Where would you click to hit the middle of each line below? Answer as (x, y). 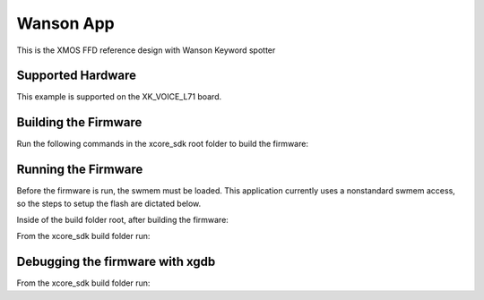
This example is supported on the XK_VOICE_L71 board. (119, 97)
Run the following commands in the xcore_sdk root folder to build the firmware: (163, 144)
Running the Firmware (80, 170)
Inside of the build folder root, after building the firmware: (122, 220)
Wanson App (66, 23)
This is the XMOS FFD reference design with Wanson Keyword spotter (146, 50)
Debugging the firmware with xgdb (116, 262)
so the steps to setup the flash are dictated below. (109, 203)
